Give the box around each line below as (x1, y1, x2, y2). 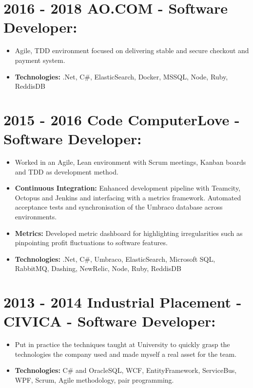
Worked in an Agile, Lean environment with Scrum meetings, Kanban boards (15, 157, 246, 167)
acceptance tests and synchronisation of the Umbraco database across (15, 202, 223, 212)
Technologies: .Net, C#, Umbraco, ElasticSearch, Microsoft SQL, (15, 253, 215, 264)
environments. (15, 211, 57, 221)
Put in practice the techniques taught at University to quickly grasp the (15, 339, 230, 349)
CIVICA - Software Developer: (3, 311, 216, 331)
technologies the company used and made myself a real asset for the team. (15, 349, 237, 359)
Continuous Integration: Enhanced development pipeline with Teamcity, (15, 183, 241, 193)
